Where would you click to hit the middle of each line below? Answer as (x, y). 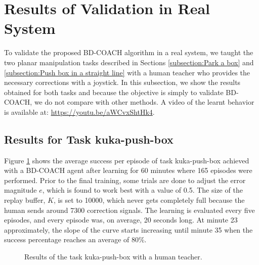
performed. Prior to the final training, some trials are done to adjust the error (125, 180)
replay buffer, (25, 200)
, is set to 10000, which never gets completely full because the (149, 200)
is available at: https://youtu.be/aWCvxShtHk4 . (79, 112)
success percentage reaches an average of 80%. (75, 239)
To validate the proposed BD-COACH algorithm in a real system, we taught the (129, 52)
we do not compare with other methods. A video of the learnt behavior (144, 102)
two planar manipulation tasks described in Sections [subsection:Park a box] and (129, 62)
